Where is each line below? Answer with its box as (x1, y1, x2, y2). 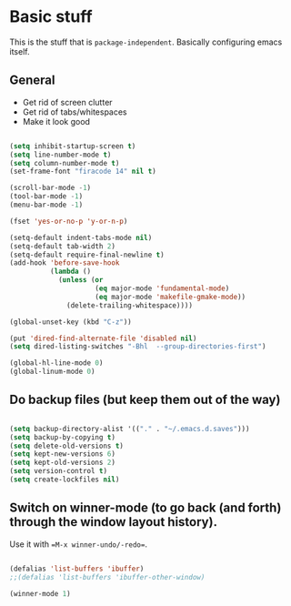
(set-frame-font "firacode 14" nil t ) (9, 167, 156, 177)
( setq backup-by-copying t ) (9, 432, 116, 442)
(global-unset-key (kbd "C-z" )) (9, 317, 132, 327)
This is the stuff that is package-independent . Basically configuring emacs (9, 36, 283, 47)
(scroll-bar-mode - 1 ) (9, 184, 92, 193)
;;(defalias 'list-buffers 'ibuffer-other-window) (9, 572, 206, 581)
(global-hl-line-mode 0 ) (9, 359, 104, 368)
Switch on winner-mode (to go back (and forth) (9, 500, 282, 516)
